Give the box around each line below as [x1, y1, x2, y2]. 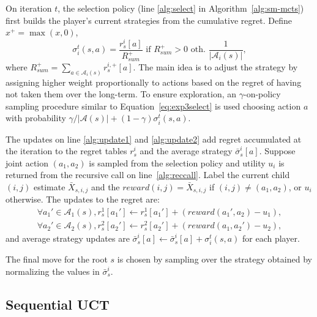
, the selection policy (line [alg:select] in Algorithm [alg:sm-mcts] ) [58, 2, 304, 14]
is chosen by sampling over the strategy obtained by [117, 253, 312, 266]
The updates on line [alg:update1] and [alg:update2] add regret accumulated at [6, 132, 302, 145]
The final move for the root [6, 253, 108, 266]
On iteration [6, 2, 52, 14]
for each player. [242, 232, 300, 245]
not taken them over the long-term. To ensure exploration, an [6, 88, 237, 100]
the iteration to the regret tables [6, 144, 127, 157]
